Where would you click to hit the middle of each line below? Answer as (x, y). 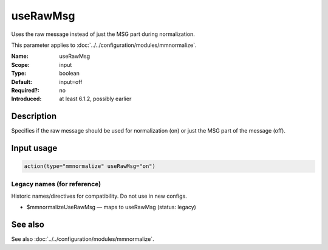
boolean (70, 74)
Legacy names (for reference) (56, 184)
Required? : (25, 90)
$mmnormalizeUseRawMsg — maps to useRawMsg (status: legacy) (111, 207)
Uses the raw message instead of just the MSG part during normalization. (103, 34)
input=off (71, 82)
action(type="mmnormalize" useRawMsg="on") (90, 166)
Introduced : (26, 99)
